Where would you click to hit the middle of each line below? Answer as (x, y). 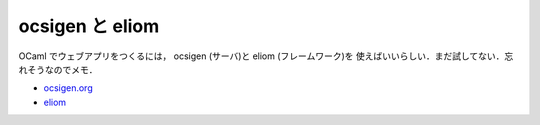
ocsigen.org (68, 88)
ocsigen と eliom (89, 26)
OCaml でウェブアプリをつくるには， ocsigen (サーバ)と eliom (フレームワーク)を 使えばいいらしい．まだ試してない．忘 (266, 56)
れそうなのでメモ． (58, 69)
